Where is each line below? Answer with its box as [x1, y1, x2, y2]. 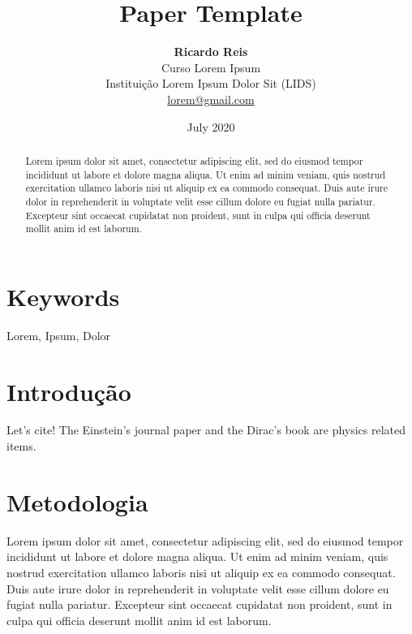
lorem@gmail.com [167, 90, 255, 107]
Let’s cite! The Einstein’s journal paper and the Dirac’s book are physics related [6, 421, 406, 438]
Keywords [6, 279, 120, 313]
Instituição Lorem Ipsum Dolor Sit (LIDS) [105, 75, 316, 92]
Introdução [6, 374, 131, 408]
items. [6, 438, 36, 455]
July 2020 [187, 118, 235, 135]
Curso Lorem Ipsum [161, 58, 261, 75]
